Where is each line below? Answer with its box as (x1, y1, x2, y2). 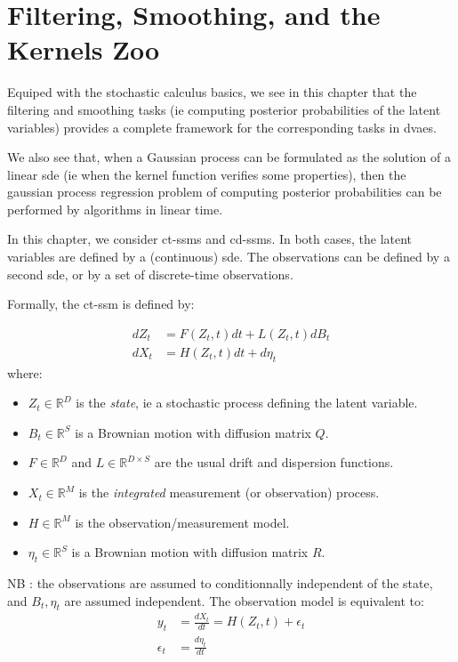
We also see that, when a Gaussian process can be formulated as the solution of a (7, 148, 451, 166)
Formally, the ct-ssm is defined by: (7, 295, 195, 313)
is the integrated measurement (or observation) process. (78, 483, 380, 502)
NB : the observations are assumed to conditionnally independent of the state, (7, 574, 433, 593)
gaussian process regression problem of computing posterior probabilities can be (7, 182, 442, 201)
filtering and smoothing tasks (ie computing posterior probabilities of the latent (7, 100, 441, 118)
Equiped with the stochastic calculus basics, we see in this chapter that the (7, 83, 417, 101)
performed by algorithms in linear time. (7, 199, 223, 218)
